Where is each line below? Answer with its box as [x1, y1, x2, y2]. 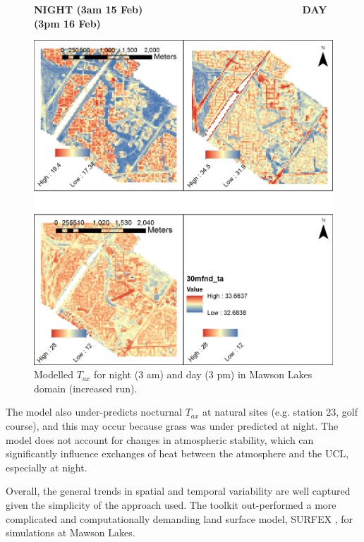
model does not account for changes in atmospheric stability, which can [6, 432, 314, 447]
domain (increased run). [34, 380, 138, 395]
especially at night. [6, 459, 87, 474]
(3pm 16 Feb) [34, 16, 101, 30]
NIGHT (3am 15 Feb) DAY [34, 2, 327, 16]
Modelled [34, 367, 74, 382]
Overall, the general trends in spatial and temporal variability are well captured [6, 483, 351, 498]
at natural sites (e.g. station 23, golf [202, 404, 358, 419]
